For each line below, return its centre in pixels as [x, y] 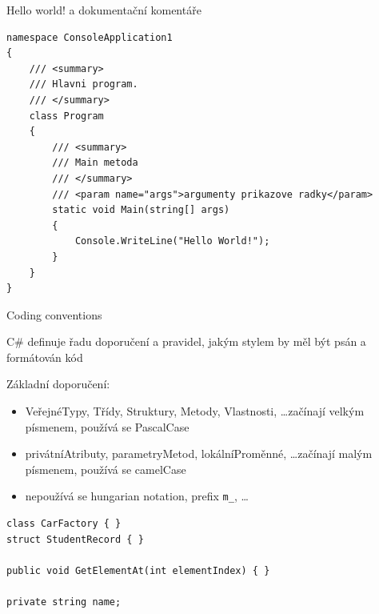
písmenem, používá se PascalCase [107, 426]
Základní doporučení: [58, 384]
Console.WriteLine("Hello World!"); [172, 241]
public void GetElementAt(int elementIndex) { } [138, 570]
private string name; [64, 602]
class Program [66, 116]
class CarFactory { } [64, 524]
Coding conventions [54, 314]
